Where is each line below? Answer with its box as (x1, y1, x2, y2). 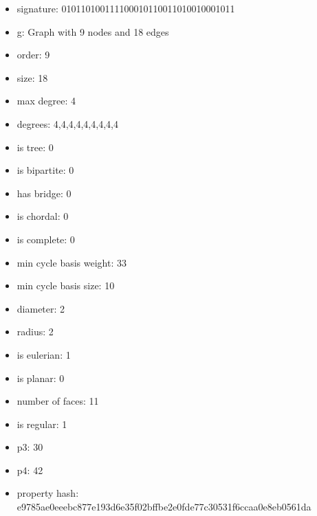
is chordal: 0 (17, 209, 69, 223)
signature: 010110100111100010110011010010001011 (17, 1, 235, 15)
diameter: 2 (17, 301, 65, 315)
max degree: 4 (17, 93, 76, 108)
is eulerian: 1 (17, 347, 71, 361)
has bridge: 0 (17, 186, 72, 200)
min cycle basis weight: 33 (17, 255, 127, 269)
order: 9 (17, 47, 50, 62)
